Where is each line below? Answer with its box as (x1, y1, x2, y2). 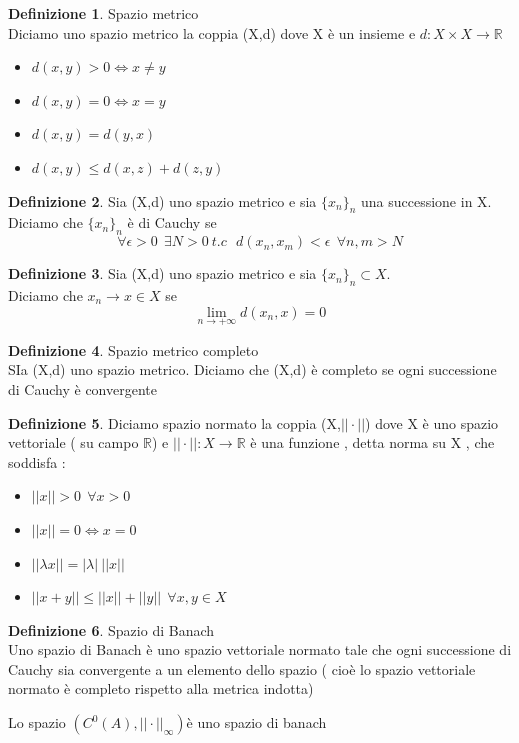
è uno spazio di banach (186, 712, 327, 733)
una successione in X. (360, 190, 492, 211)
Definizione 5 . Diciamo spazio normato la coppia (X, (8, 412, 341, 433)
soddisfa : (8, 451, 66, 472)
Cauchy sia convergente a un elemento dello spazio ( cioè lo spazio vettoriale (8, 658, 476, 679)
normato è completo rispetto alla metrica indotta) (8, 678, 314, 699)
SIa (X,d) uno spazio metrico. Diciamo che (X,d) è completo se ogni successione (8, 359, 497, 380)
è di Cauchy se (127, 212, 217, 233)
